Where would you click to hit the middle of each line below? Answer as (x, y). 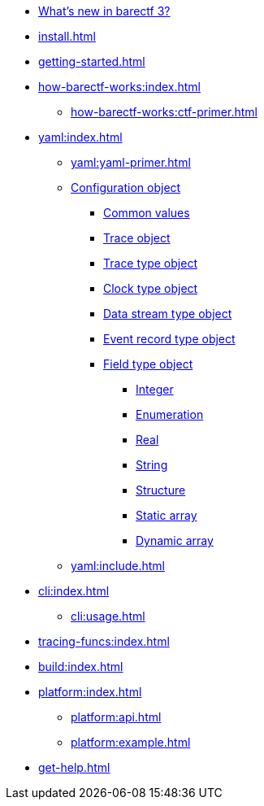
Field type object (148, 364)
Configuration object (126, 187)
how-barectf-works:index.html (120, 87)
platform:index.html (90, 692)
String (152, 465)
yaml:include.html (118, 566)
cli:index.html (74, 591)
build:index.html (81, 667)
